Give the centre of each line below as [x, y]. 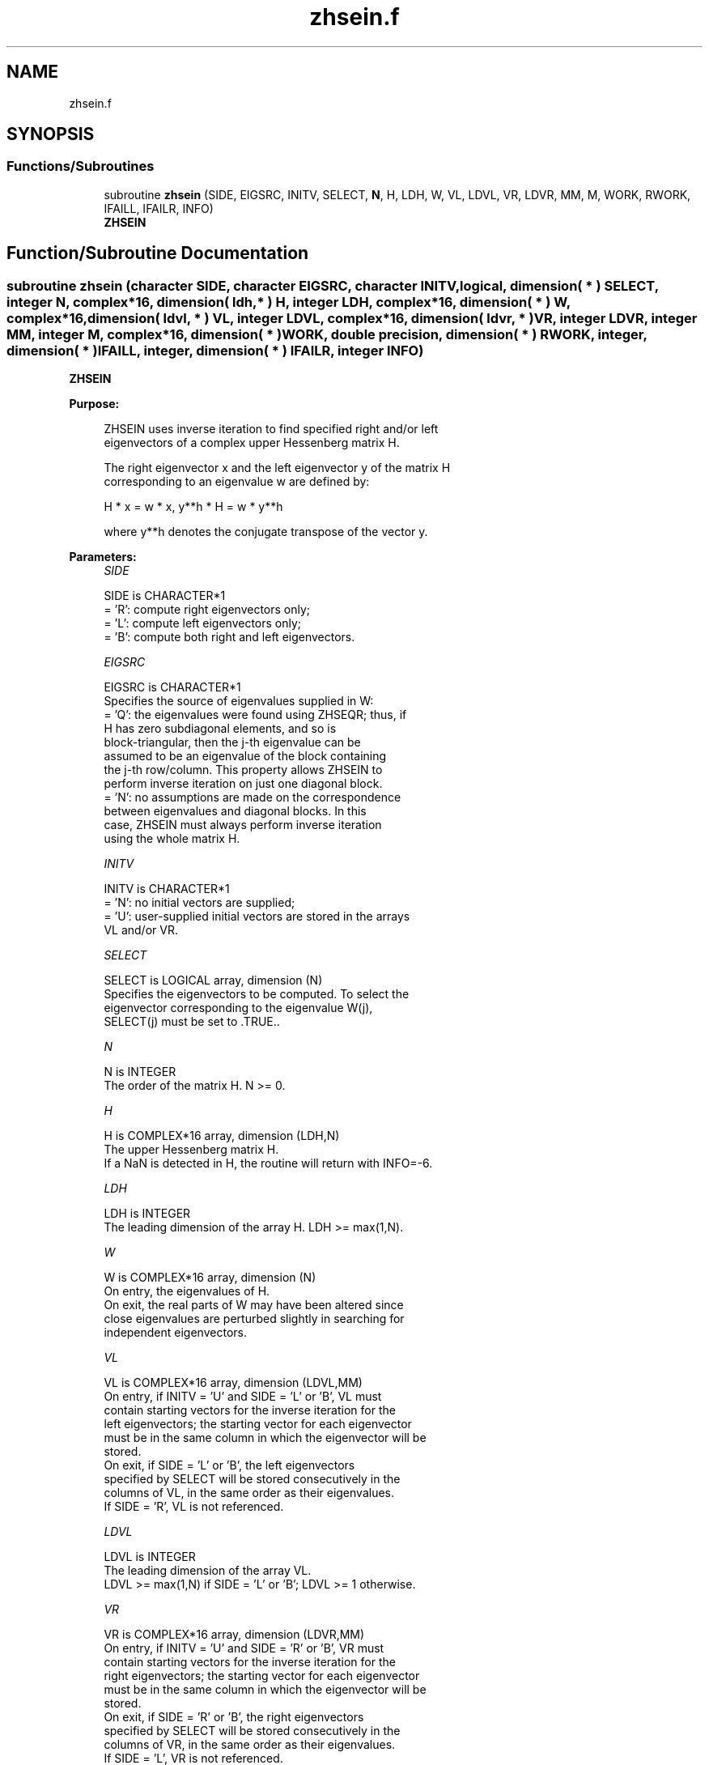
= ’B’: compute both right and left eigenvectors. [229, 637]
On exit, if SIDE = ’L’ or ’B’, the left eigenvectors [229, 1465]
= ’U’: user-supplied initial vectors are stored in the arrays [257, 917]
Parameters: [103, 557]
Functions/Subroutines [81, 166]
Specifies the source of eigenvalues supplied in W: [239, 701]
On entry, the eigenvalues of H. [187, 1291]
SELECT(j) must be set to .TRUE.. [192, 1022]
